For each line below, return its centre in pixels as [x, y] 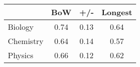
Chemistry [26, 41]
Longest [117, 12]
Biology [21, 27]
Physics [21, 55]
